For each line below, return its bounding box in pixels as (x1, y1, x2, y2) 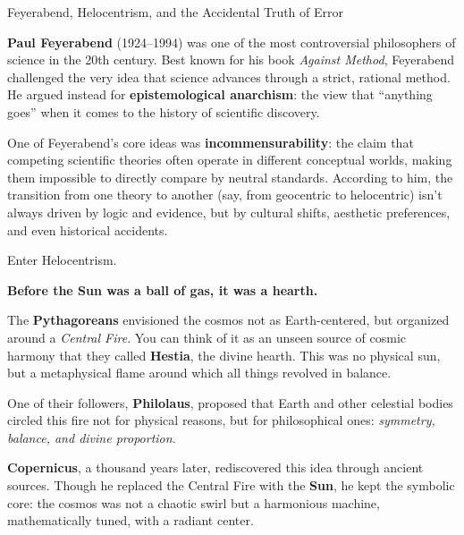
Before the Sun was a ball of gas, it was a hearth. (7, 280, 318, 299)
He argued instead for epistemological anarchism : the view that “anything (7, 85, 433, 104)
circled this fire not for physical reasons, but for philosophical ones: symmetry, (7, 411, 435, 429)
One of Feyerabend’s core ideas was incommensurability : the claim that (7, 132, 414, 151)
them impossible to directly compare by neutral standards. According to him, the (7, 167, 453, 186)
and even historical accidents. (7, 220, 168, 239)
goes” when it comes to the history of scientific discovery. (7, 102, 320, 121)
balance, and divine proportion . (7, 428, 176, 446)
